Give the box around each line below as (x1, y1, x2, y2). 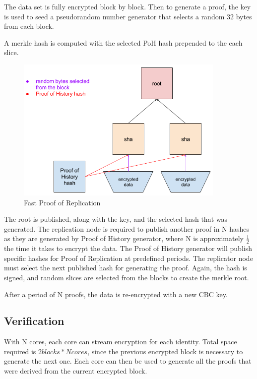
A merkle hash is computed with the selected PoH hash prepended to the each (4, 37, 243, 48)
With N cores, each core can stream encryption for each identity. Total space (4, 336, 237, 347)
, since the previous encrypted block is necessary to (87, 346, 243, 356)
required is (4, 346, 36, 356)
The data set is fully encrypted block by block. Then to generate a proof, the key (4, 1, 251, 11)
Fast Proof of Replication (24, 197, 101, 207)
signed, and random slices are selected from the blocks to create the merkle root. (4, 272, 249, 282)
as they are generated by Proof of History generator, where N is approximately (4, 233, 244, 244)
